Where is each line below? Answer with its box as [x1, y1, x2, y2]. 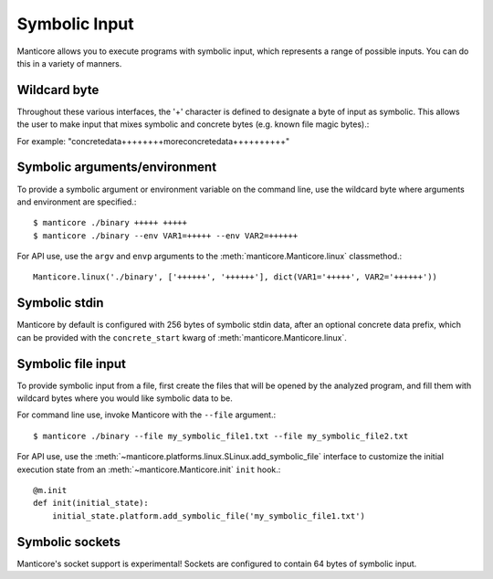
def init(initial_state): [33, 498, 150, 509]
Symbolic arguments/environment [16, 160, 217, 175]
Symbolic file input [16, 356, 127, 372]
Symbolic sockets [16, 534, 121, 550]
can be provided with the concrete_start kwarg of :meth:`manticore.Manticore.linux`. [16, 332, 347, 342]
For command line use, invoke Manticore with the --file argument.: [16, 409, 277, 420]
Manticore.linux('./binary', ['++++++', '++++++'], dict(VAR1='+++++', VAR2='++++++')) [33, 272, 438, 282]
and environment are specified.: [16, 196, 137, 207]
